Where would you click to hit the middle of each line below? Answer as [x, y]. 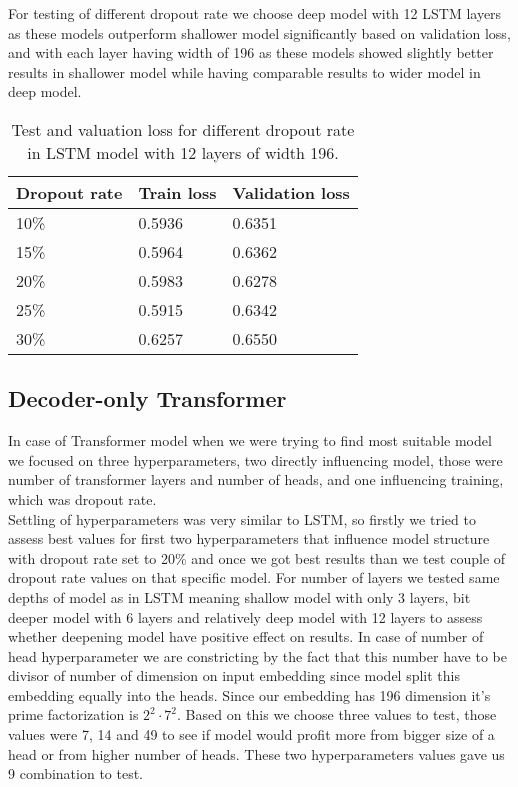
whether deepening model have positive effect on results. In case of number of [246, 636]
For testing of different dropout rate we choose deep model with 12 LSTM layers [255, 13]
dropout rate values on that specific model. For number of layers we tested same [254, 577]
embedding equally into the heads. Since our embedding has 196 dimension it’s [249, 694]
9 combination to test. [76, 773]
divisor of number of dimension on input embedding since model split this [234, 675]
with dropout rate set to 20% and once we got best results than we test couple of [257, 557]
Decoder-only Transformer [147, 398]
